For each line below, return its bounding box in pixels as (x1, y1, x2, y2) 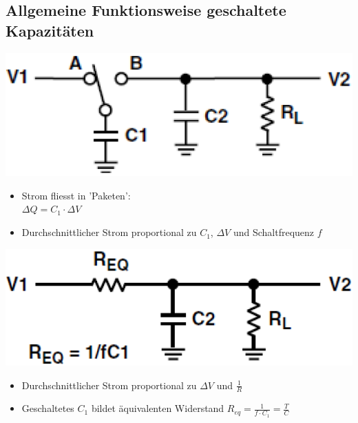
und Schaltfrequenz (233, 225, 315, 239)
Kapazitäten (6, 19, 94, 41)
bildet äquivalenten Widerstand (91, 401, 224, 415)
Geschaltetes (21, 401, 74, 415)
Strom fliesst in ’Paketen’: (21, 188, 131, 202)
